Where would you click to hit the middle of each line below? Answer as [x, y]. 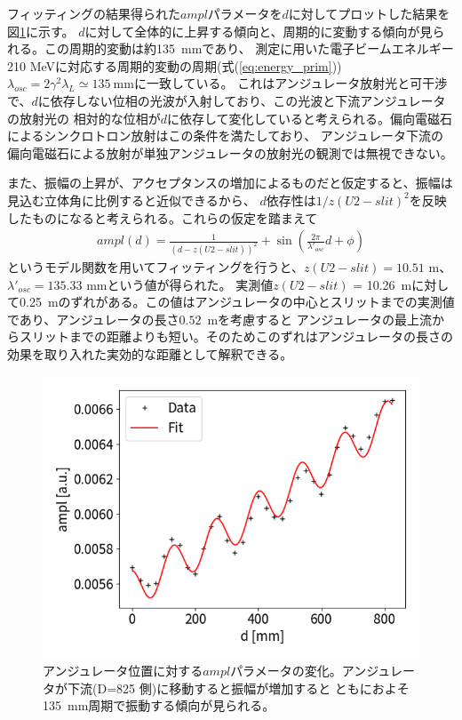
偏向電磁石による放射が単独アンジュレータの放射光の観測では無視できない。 [230, 152]
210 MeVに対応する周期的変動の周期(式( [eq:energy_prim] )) [175, 65]
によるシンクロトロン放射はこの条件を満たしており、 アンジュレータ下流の [226, 136]
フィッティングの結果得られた [94, 13]
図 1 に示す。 [41, 31]
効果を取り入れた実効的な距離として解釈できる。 [150, 354]
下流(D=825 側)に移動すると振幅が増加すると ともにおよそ [238, 688]
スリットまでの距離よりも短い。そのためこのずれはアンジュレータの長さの [236, 336]
